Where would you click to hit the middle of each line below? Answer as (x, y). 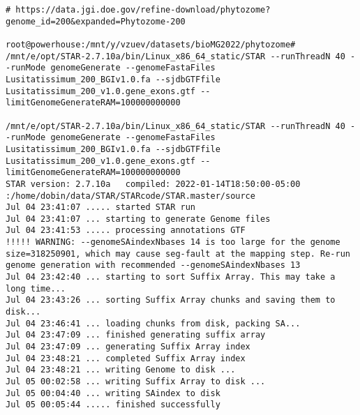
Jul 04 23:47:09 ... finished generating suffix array (136, 335)
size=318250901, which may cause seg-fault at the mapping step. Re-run (178, 254)
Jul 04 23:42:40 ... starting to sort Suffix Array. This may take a (171, 277)
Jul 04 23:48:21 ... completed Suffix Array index (126, 358)
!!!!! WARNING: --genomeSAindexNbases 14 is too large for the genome (173, 242)
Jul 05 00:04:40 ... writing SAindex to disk (113, 393)
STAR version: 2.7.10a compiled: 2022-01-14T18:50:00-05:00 (153, 184)
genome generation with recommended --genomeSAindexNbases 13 (153, 265)
